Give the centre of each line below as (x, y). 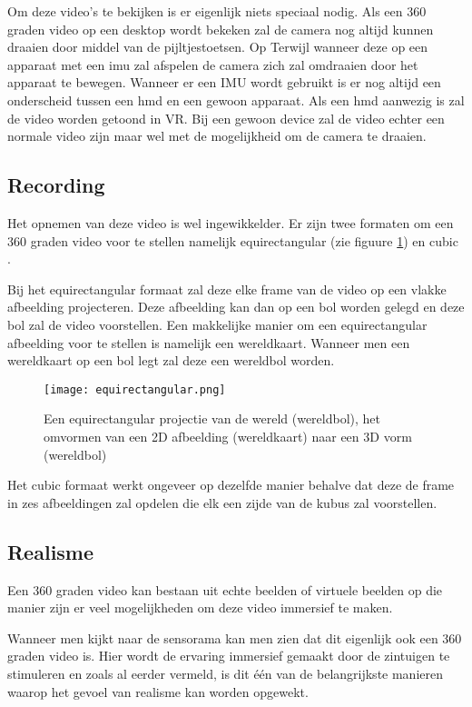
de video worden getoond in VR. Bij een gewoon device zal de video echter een (226, 118)
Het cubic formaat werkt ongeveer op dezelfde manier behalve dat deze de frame (231, 485)
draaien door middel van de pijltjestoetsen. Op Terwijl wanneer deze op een (218, 47)
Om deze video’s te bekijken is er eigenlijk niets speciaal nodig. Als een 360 (217, 11)
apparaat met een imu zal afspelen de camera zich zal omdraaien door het (213, 64)
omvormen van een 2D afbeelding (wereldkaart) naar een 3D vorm (228, 436)
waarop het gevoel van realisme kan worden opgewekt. (158, 691)
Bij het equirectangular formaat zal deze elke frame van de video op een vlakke (227, 289)
